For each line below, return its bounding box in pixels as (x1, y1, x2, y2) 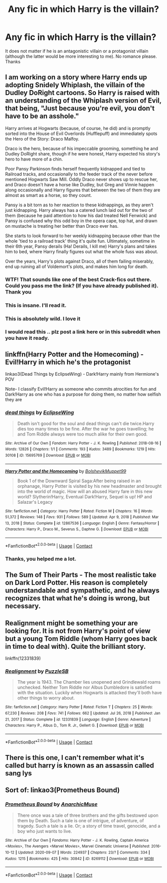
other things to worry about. (17, 695, 75, 701)
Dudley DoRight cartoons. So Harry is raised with (5, 89, 160, 97)
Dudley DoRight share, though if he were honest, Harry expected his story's (5, 150, 161, 156)
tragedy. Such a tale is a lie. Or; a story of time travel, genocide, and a (17, 823, 161, 829)
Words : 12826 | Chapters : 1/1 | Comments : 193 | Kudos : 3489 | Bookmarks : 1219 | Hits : (5, 447, 156, 452)
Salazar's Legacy (17, 499, 53, 505)
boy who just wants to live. (17, 828, 72, 834)
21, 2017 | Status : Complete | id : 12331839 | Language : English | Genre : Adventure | (5, 717, 151, 722)
